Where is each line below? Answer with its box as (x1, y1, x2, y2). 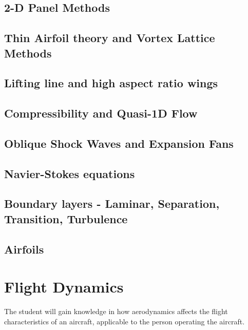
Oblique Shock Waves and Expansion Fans (4, 135, 234, 151)
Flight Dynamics (4, 276, 124, 297)
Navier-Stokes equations (4, 165, 135, 181)
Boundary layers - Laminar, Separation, (4, 196, 220, 211)
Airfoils (4, 241, 44, 257)
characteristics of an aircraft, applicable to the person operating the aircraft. (4, 316, 245, 326)
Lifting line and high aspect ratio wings (4, 75, 218, 91)
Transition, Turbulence (4, 210, 128, 226)
